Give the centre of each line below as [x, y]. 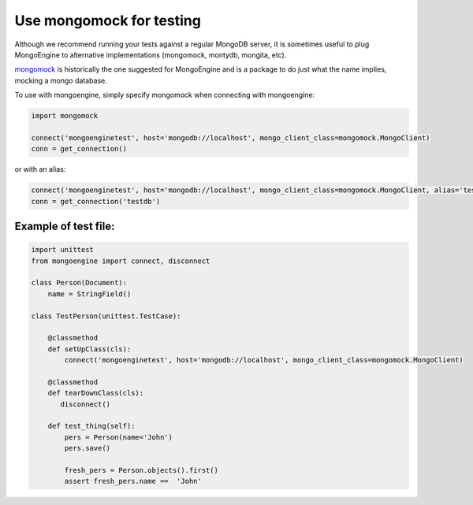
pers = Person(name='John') [119, 437]
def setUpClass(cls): [89, 349]
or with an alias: [40, 169]
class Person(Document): [79, 283]
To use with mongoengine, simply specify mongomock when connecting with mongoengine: [165, 95]
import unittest [63, 250]
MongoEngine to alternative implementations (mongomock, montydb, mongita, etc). [151, 54]
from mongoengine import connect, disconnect [121, 261]
